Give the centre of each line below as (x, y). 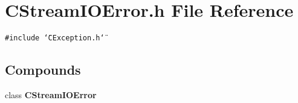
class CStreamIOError (51, 94)
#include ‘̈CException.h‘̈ (55, 38)
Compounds (43, 70)
